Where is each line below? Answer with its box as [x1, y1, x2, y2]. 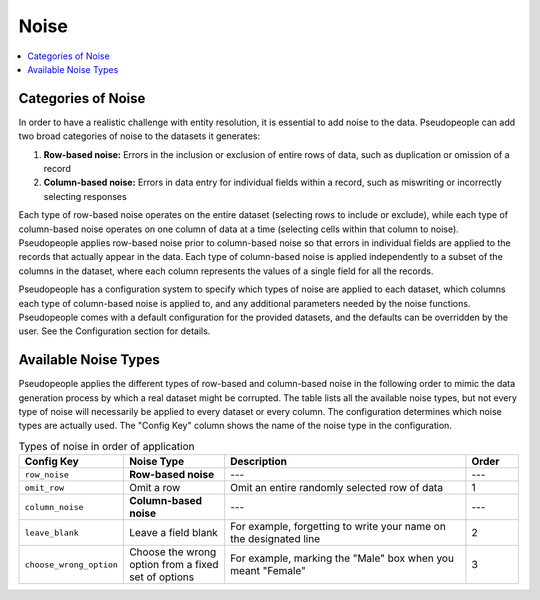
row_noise [24, 469, 70, 480]
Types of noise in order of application [18, 439, 195, 453]
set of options [128, 570, 195, 584]
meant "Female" [230, 564, 307, 578]
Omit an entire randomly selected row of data [230, 481, 444, 495]
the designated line [230, 532, 320, 546]
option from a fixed [128, 558, 219, 572]
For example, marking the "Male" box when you [230, 551, 455, 565]
